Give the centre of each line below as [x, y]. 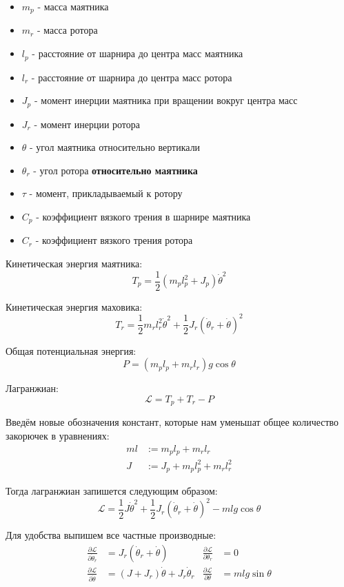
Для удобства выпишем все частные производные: [111, 535]
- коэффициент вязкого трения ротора [114, 240]
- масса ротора [67, 30]
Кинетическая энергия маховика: [74, 306]
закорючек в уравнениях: [58, 435]
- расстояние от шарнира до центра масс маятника [138, 53]
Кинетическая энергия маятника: [74, 263]
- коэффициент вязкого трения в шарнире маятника [143, 216]
